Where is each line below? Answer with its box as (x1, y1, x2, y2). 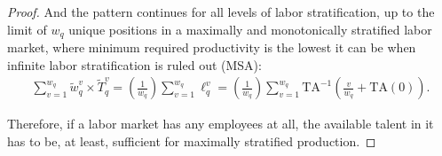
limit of (7, 19, 47, 38)
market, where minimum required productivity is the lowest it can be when (7, 38, 416, 57)
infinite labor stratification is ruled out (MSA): (7, 55, 262, 74)
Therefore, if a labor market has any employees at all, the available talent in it (7, 114, 434, 133)
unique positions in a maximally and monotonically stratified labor (68, 19, 432, 38)
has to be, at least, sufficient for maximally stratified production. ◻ (7, 131, 376, 150)
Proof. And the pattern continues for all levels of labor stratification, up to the (7, 3, 435, 20)
